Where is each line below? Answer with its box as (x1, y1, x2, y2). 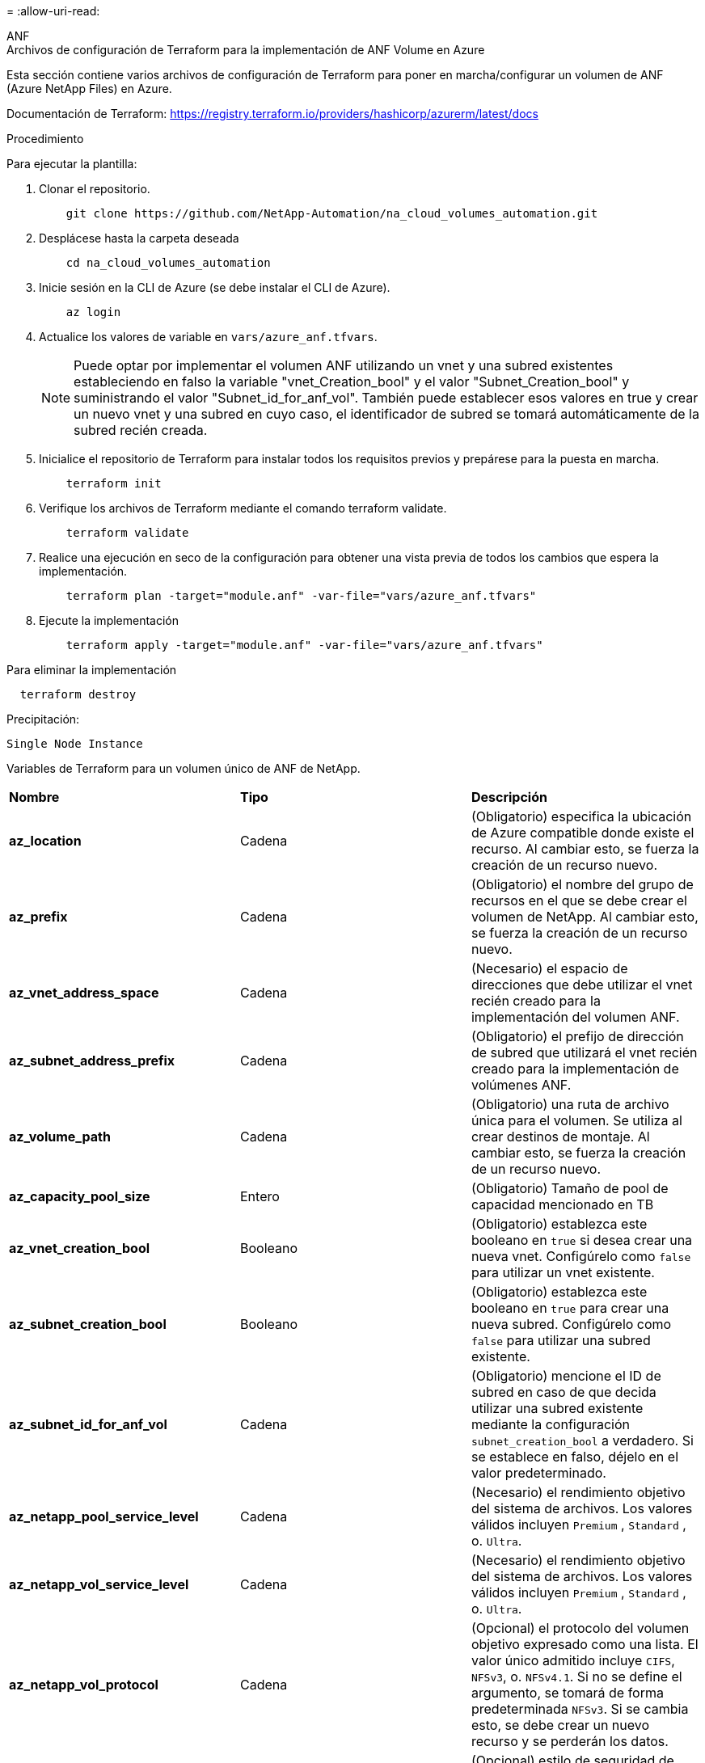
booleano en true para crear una (471, 1300, 669, 1316)
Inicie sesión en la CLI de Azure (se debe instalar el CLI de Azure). (39, 280, 390, 294)
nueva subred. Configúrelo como (471, 1316, 672, 1332)
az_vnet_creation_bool (9, 1240, 150, 1256)
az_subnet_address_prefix (9, 1052, 175, 1069)
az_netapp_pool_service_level (9, 1508, 199, 1525)
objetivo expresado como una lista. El (471, 1636, 699, 1652)
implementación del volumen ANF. (471, 1009, 680, 1025)
